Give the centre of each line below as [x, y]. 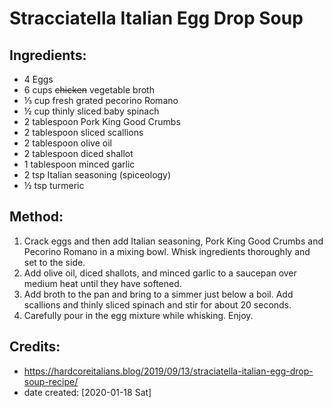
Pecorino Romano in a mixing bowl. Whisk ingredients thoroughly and [167, 251]
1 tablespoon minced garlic [79, 164]
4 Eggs [38, 79]
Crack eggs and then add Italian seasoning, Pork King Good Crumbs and [173, 241]
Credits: [35, 347]
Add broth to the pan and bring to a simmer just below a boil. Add [158, 294]
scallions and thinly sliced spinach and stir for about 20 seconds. [157, 304]
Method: [36, 217]
